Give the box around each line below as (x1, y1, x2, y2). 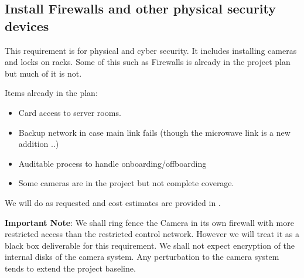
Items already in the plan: (5, 87, 98, 99)
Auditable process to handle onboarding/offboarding (18, 157, 207, 169)
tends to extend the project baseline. (5, 262, 136, 274)
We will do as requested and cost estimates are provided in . (5, 196, 221, 208)
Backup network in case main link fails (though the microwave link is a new (18, 126, 291, 138)
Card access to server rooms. (18, 106, 121, 118)
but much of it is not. (5, 67, 82, 79)
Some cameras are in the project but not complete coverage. (18, 177, 234, 189)
